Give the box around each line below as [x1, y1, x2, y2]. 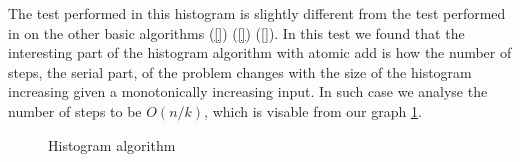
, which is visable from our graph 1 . [204, 100, 422, 121]
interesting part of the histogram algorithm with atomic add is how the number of [8, 42, 512, 63]
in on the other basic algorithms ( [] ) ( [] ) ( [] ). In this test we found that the [8, 22, 465, 43]
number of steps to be [8, 100, 142, 121]
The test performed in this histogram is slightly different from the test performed [8, 3, 506, 23]
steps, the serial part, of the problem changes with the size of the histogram [8, 61, 472, 82]
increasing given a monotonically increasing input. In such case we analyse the [8, 81, 488, 102]
